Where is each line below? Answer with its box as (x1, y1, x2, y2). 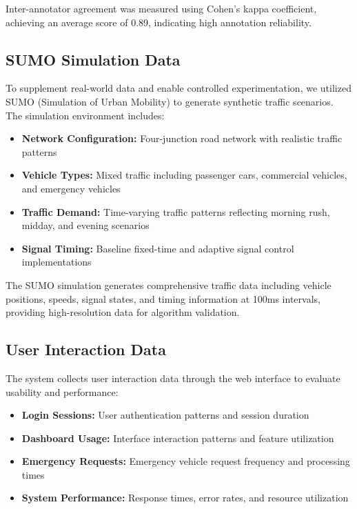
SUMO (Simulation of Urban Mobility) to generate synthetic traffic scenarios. (6, 94, 334, 108)
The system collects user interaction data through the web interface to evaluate (6, 370, 340, 385)
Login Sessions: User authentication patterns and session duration (21, 408, 309, 422)
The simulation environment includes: (6, 108, 165, 122)
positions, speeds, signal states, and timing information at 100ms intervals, (6, 291, 320, 306)
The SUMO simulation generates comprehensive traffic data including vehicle (6, 277, 331, 292)
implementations (21, 254, 92, 269)
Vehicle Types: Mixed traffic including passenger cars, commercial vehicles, (21, 168, 347, 182)
